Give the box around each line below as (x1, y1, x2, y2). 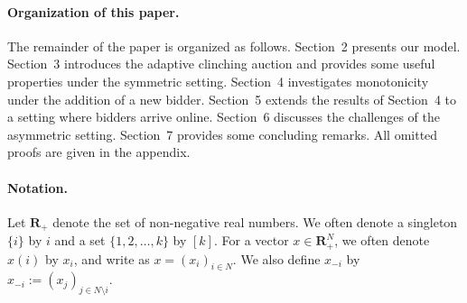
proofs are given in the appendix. (7, 142, 191, 161)
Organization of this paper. (7, 2, 180, 21)
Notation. (7, 178, 68, 197)
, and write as (73, 249, 150, 268)
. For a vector (213, 231, 289, 250)
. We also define (232, 249, 321, 268)
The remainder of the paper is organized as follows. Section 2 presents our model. (7, 36, 461, 55)
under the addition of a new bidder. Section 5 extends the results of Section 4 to (7, 89, 456, 108)
